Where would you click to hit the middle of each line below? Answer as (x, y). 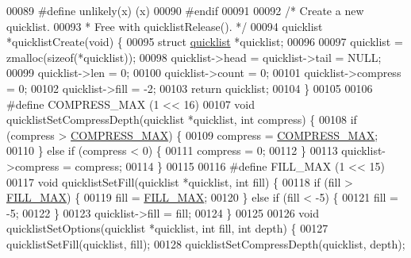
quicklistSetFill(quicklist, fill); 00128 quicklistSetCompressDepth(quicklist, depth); (206, 243)
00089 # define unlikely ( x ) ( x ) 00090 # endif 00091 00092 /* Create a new (185, 10)
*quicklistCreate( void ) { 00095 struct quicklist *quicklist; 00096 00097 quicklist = (205, 42)
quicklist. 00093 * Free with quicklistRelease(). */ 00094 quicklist (165, 26)
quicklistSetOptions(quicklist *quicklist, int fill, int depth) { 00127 (167, 228)
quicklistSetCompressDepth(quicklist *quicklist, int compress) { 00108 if (182, 119)
